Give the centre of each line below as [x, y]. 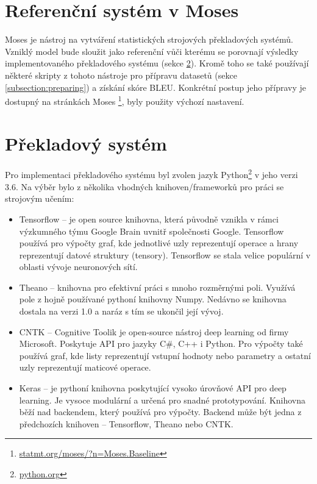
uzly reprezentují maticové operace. [85, 367]
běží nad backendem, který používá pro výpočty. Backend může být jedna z [160, 412]
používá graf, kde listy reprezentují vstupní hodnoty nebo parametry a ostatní [165, 355]
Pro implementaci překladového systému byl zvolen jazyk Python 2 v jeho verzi [151, 174]
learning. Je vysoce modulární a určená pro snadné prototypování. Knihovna [162, 400]
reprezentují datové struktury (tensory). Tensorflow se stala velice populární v [165, 254]
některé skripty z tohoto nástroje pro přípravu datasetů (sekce [121, 75]
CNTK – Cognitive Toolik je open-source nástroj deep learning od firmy [154, 331]
